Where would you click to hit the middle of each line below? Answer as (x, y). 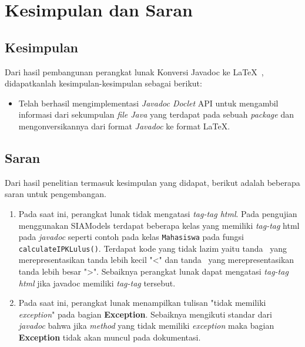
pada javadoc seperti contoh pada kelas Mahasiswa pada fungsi (131, 237)
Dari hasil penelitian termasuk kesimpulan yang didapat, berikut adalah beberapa (152, 182)
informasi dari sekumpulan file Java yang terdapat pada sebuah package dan (156, 114)
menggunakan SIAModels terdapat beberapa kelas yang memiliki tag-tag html (159, 225)
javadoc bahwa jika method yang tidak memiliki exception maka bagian (146, 326)
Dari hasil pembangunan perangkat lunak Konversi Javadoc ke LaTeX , (134, 71)
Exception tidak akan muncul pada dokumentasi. (110, 337)
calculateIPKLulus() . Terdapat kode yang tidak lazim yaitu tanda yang (152, 248)
